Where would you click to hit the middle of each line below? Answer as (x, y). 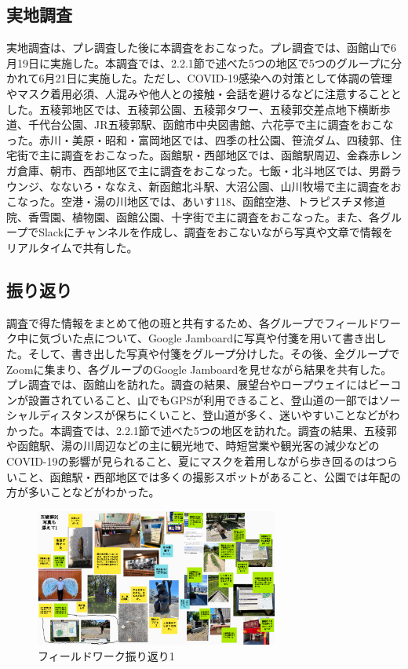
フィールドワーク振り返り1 (106, 655)
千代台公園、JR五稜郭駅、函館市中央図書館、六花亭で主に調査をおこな (211, 124)
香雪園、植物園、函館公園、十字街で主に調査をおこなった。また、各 (204, 216)
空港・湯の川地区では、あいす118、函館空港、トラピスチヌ (212, 201)
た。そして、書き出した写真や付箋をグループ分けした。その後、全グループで (203, 353)
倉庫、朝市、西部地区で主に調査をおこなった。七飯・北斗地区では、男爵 (204, 170)
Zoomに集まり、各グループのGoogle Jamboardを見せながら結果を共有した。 (199, 369)
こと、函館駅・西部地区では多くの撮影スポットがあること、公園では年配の (209, 476)
